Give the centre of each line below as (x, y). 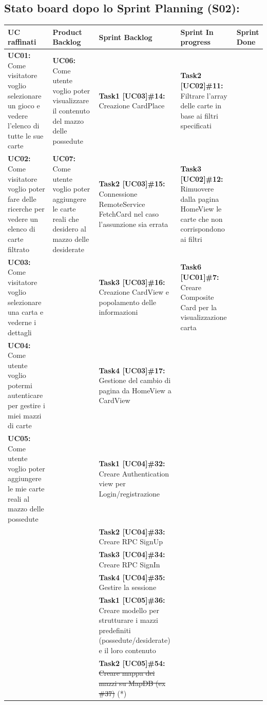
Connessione (118, 193)
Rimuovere (197, 189)
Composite (197, 297)
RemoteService (122, 204)
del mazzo (68, 120)
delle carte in (201, 106)
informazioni (118, 312)
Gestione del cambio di (135, 380)
